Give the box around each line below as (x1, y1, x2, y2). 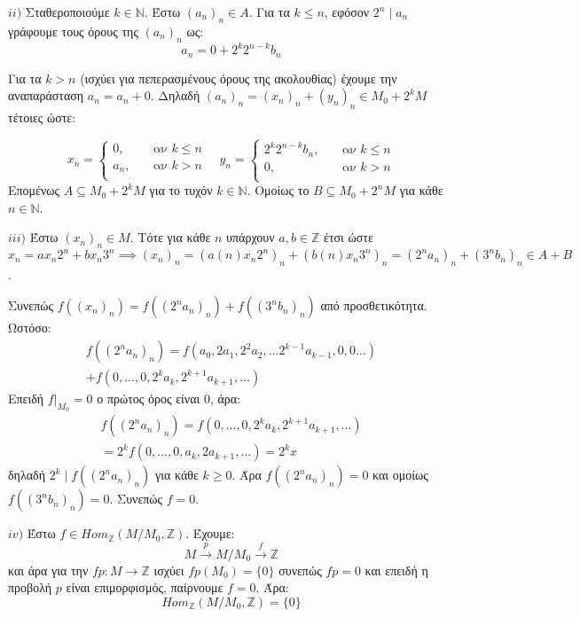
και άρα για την (8, 560, 89, 579)
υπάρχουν (226, 228, 275, 246)
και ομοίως (372, 465, 428, 484)
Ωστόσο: (8, 318, 51, 337)
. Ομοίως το (247, 181, 310, 199)
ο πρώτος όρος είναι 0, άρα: (97, 389, 241, 408)
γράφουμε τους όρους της (8, 21, 138, 40)
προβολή (8, 578, 52, 597)
